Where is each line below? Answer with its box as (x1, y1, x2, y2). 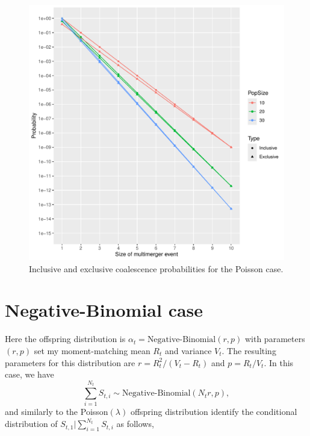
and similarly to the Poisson (5, 405, 108, 418)
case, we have (5, 368, 54, 381)
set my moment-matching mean (34, 344, 150, 357)
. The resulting (222, 344, 276, 357)
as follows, (116, 417, 154, 430)
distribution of (5, 417, 58, 430)
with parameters (244, 332, 305, 345)
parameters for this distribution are (5, 356, 135, 369)
